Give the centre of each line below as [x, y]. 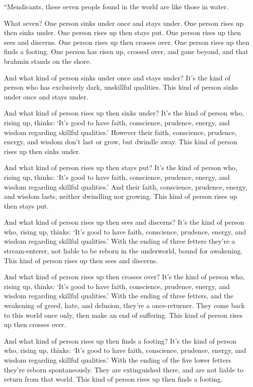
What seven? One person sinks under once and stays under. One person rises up [124, 23]
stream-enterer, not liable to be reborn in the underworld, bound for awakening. [123, 251]
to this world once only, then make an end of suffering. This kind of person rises [123, 315]
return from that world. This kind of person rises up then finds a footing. [113, 379]
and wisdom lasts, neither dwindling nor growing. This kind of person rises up [121, 196]
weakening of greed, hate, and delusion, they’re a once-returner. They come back [125, 305]
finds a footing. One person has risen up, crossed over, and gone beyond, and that [126, 51]
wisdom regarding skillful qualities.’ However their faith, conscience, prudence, [120, 132]
